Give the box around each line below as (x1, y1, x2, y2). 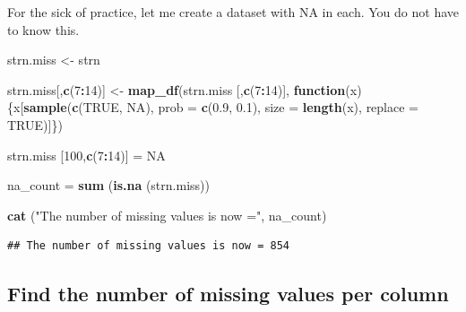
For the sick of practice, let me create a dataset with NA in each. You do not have (7, 3, 460, 21)
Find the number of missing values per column (7, 280, 449, 308)
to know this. (7, 20, 80, 39)
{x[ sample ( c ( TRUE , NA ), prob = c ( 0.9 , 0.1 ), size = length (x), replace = (7, 98, 419, 117)
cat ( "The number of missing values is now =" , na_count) (7, 205, 327, 224)
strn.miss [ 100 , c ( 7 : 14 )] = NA (7, 145, 166, 164)
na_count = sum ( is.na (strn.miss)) (7, 176, 210, 195)
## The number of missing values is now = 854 (7, 239, 289, 253)
